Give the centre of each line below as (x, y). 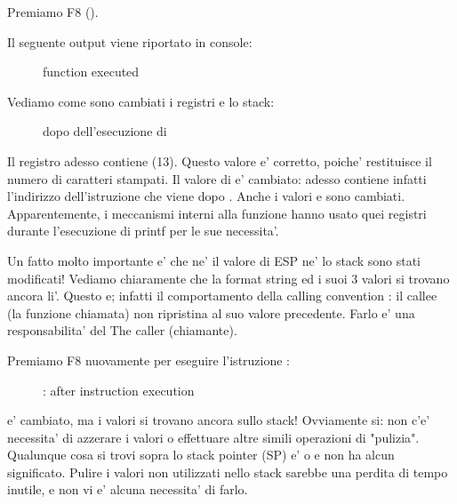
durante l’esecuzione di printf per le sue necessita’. (143, 231)
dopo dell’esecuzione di (105, 131)
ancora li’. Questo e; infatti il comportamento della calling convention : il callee (222, 296)
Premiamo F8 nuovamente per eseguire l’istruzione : (149, 360)
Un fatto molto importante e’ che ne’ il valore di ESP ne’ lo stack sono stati (214, 260)
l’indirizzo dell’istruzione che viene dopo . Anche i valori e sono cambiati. (206, 196)
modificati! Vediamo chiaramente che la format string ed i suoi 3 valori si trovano (228, 278)
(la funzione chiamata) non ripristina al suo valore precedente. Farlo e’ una (211, 312)
